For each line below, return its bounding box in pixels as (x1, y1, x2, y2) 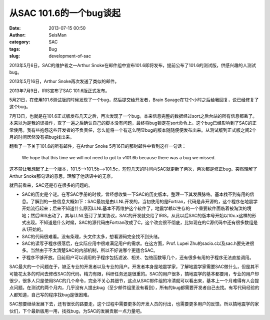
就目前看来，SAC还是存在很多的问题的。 (9, 182, 93, 188)
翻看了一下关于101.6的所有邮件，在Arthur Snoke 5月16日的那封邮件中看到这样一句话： (9, 143, 186, 149)
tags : (9, 46, 20, 52)
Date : (9, 25, 21, 31)
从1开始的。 (21, 226, 46, 232)
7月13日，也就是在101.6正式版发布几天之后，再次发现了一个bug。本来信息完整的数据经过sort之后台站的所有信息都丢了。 (9, 113, 257, 119)
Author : (9, 32, 26, 38)
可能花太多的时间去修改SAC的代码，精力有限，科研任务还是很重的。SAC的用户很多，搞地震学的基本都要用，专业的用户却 (9, 270, 259, 276)
